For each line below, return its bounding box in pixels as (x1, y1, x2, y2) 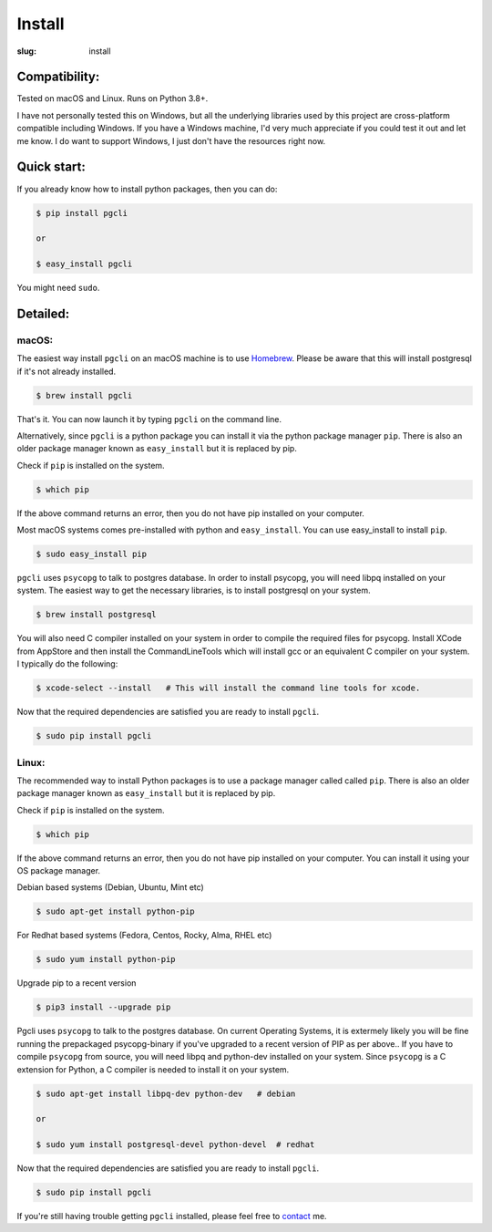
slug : (16, 46, 36, 57)
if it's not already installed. (16, 366, 117, 377)
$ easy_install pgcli (36, 259, 133, 269)
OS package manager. (16, 865, 100, 876)
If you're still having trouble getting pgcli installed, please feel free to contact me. (16, 1211, 327, 1222)
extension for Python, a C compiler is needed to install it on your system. (16, 1063, 290, 1075)
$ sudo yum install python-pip (36, 954, 177, 965)
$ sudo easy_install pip (36, 549, 148, 560)
